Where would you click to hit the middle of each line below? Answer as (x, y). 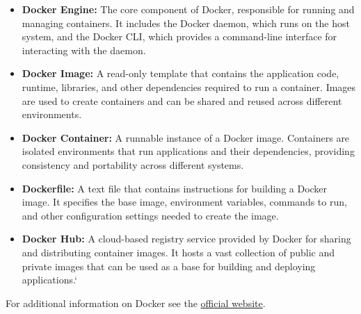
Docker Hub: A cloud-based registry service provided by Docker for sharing (186, 239)
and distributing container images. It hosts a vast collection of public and (178, 252)
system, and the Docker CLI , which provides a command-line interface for (179, 36)
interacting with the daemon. (84, 50)
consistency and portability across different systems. (133, 164)
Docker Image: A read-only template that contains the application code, (180, 73)
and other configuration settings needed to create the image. (150, 215)
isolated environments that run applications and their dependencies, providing (188, 151)
